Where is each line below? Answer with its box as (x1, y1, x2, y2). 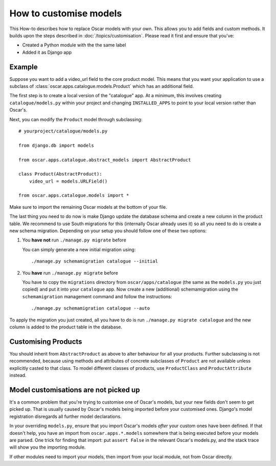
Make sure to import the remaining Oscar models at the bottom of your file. (9, 204, 167, 210)
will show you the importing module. (9, 444, 86, 450)
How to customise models (9, 8, 122, 19)
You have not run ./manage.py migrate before (22, 237, 126, 243)
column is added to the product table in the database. (9, 324, 123, 330)
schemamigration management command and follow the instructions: (22, 293, 172, 299)
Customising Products (9, 337, 82, 346)
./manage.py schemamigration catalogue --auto (31, 305, 150, 312)
